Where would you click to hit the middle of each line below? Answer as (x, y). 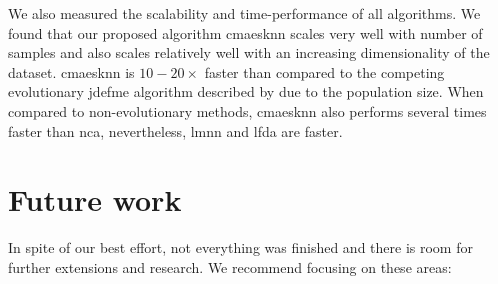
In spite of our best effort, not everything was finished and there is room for (240, 247)
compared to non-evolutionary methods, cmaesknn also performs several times (247, 110)
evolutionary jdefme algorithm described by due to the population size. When (246, 91)
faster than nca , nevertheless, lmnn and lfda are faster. (175, 130)
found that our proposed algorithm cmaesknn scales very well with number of (245, 32)
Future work (95, 199)
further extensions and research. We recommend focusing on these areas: (230, 266)
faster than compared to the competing (324, 71)
